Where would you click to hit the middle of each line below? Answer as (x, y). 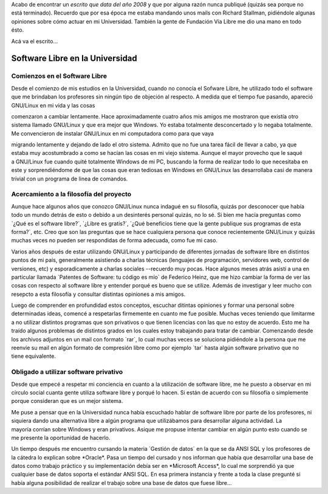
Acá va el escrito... (34, 41)
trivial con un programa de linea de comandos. (70, 179)
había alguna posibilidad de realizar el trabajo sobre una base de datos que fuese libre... (121, 482)
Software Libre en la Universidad (74, 59)
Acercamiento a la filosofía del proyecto (71, 194)
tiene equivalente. (34, 356)
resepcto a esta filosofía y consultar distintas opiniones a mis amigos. (98, 294)
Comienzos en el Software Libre (59, 76)
